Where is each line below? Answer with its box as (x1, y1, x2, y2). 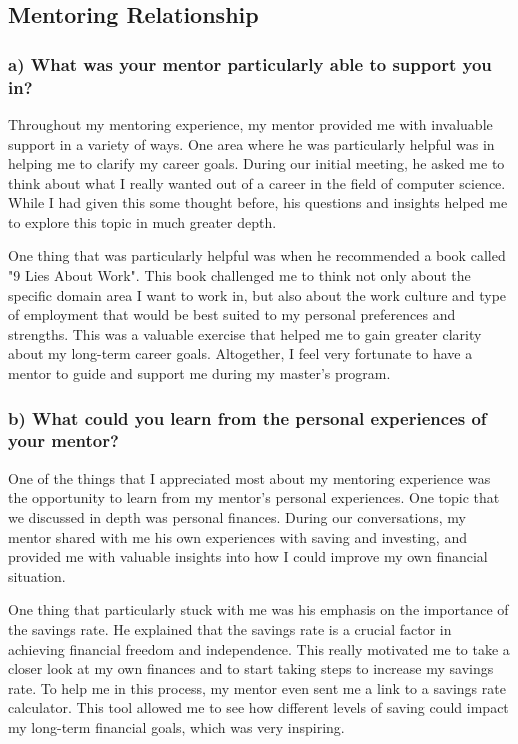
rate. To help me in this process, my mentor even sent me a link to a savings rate (8, 677, 506, 698)
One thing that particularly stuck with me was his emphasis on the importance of (8, 599, 509, 620)
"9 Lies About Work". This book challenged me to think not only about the (8, 265, 471, 286)
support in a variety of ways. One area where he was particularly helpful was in (8, 133, 495, 154)
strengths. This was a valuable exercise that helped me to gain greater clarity (8, 323, 482, 344)
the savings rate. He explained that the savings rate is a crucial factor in (8, 618, 452, 639)
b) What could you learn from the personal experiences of (8, 405, 487, 430)
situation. (8, 565, 66, 586)
